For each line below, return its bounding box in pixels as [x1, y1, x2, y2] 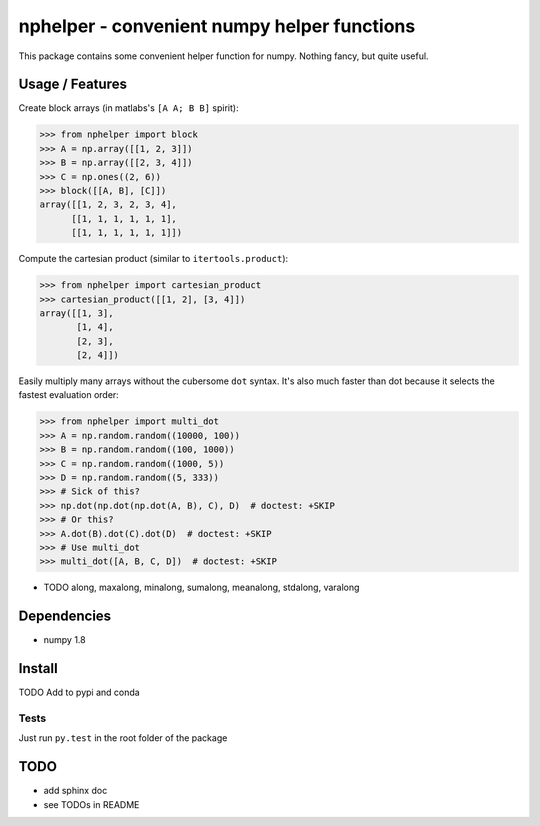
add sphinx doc [43, 785, 108, 797]
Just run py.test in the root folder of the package [18, 732, 228, 744]
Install [18, 660, 59, 677]
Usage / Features [18, 76, 127, 93]
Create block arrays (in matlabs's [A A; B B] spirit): [18, 102, 239, 114]
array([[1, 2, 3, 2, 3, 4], [39, 199, 177, 210]
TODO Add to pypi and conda [18, 686, 140, 699]
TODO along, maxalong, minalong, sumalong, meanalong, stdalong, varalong [43, 581, 360, 594]
